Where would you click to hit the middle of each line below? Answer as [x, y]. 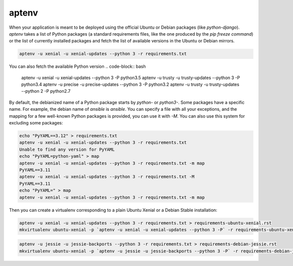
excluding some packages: [36, 123]
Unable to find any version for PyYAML [67, 149]
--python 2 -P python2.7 [46, 91]
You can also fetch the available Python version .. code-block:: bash [77, 66]
